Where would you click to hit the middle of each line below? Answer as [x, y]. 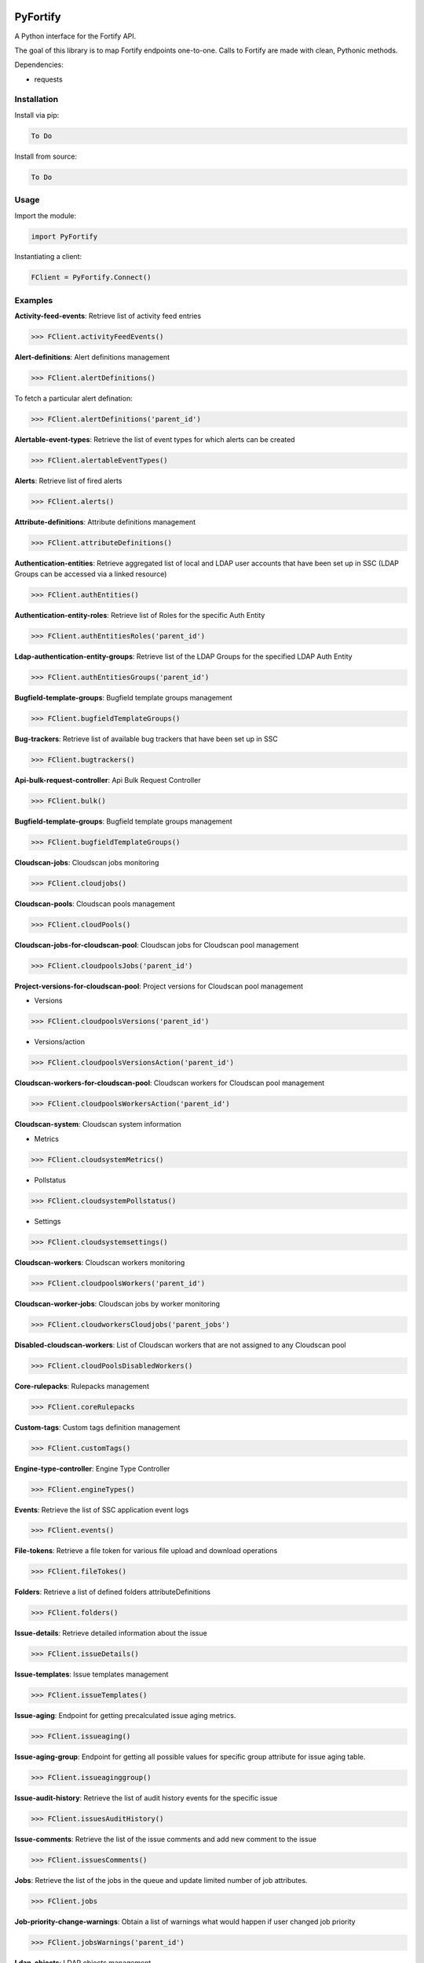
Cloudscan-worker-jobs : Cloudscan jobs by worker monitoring [117, 1303]
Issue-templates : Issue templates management [91, 1674]
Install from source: [46, 156]
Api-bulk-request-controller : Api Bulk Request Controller [108, 780]
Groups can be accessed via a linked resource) [91, 574]
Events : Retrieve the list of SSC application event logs [102, 1510]
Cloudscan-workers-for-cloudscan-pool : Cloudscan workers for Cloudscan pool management [170, 1083]
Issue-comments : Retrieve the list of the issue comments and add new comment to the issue [166, 1839]
